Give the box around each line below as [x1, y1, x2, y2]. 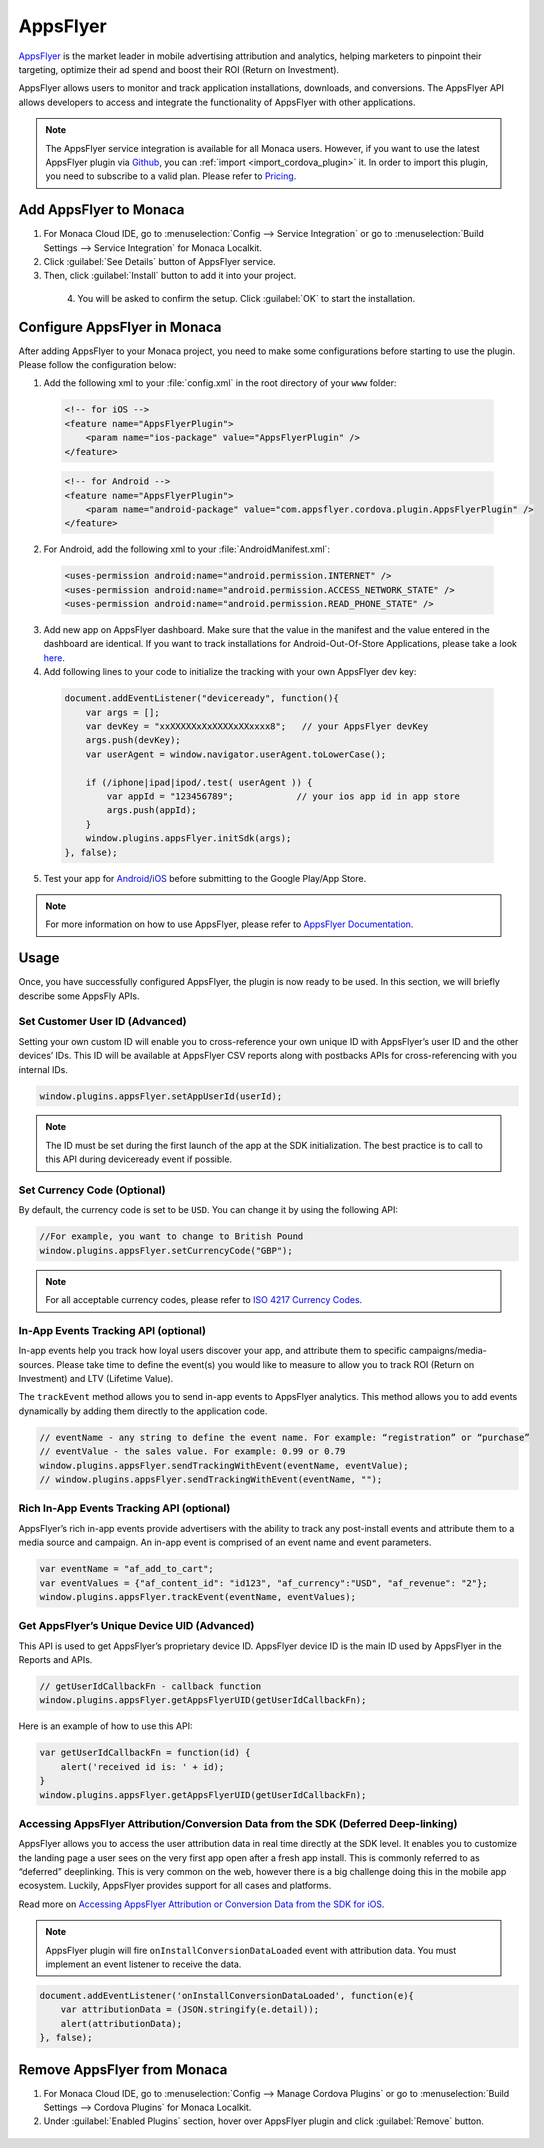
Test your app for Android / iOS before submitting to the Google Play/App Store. [43, 872, 367, 884]
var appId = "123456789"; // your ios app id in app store [106, 790, 460, 802]
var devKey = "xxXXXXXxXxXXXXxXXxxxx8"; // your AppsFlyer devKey [85, 721, 429, 732]
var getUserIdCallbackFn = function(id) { [39, 1747, 251, 1759]
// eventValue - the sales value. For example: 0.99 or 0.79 [39, 1446, 346, 1457]
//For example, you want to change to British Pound [39, 1231, 304, 1242]
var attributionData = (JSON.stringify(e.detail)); [60, 2004, 320, 2015]
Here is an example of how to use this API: [18, 1720, 194, 1732]
